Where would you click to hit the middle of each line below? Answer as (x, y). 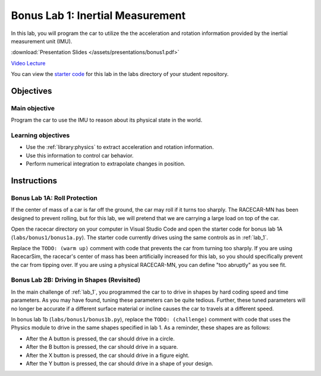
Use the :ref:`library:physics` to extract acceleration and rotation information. (120, 147)
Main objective (33, 108)
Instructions (34, 181)
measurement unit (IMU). (42, 41)
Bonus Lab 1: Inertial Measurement (98, 15)
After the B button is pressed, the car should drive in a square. (102, 347)
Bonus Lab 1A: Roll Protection (54, 197)
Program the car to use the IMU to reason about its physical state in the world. (107, 120)
